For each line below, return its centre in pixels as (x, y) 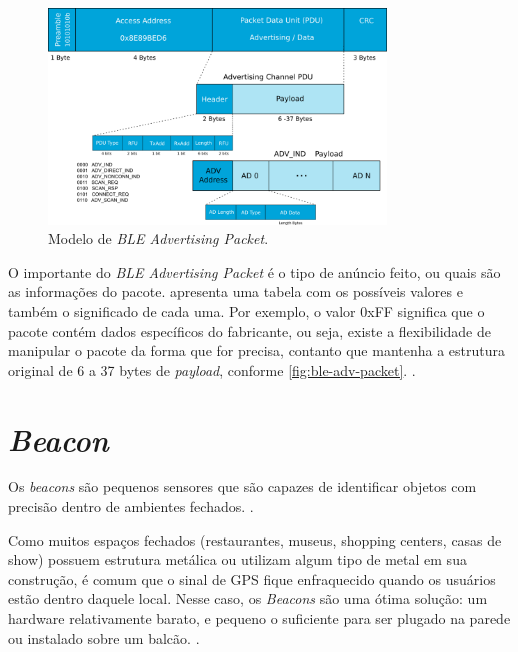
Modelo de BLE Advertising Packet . (158, 238)
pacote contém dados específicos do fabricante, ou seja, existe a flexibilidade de (249, 330)
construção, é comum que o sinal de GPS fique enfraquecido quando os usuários (252, 578)
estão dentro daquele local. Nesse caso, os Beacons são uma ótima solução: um (248, 598)
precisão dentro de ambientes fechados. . (131, 506)
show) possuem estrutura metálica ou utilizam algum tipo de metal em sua (237, 559)
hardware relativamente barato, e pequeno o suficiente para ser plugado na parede (259, 618)
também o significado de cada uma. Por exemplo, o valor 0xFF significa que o (246, 310)
